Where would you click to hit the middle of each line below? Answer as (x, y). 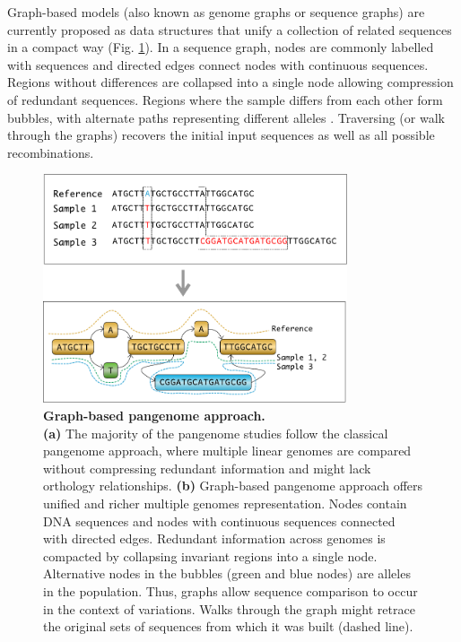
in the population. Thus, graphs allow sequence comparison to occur (230, 590)
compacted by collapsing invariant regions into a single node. (210, 555)
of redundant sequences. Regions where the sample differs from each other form (225, 99)
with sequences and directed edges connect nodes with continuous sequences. (218, 64)
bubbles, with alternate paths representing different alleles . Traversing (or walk (226, 117)
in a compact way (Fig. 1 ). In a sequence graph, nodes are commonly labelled (221, 47)
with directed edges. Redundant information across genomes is (214, 538)
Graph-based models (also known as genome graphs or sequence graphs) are (216, 12)
